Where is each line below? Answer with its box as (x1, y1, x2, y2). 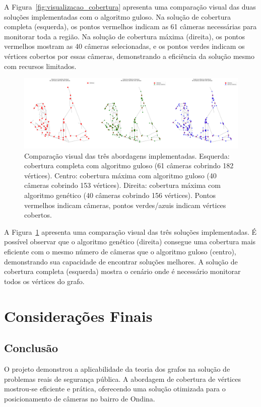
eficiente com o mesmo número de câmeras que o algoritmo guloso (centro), (4, 246, 236, 257)
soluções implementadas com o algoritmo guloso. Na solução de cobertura (4, 11, 231, 22)
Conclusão (4, 340, 58, 356)
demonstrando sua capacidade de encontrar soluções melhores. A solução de (4, 256, 238, 266)
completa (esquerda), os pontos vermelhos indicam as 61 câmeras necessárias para (4, 21, 257, 32)
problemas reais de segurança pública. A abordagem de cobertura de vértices (4, 373, 241, 384)
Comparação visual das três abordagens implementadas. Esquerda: (24, 150, 230, 161)
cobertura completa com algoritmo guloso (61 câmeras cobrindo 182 (24, 160, 234, 171)
